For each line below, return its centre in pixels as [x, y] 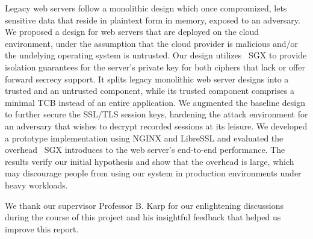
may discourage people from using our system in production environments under [153, 173]
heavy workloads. [36, 185]
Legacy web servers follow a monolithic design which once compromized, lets [146, 8]
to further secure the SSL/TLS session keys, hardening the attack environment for [156, 114]
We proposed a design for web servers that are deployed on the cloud [132, 32]
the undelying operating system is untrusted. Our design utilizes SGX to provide [156, 55]
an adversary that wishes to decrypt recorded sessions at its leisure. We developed [156, 126]
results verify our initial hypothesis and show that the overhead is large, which [150, 161]
